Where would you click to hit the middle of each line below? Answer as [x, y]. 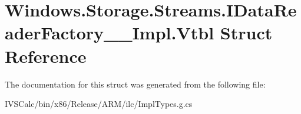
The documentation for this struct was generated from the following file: [135, 84]
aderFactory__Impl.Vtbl [110, 33]
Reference [46, 56]
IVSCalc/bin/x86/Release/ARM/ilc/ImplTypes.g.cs [99, 104]
